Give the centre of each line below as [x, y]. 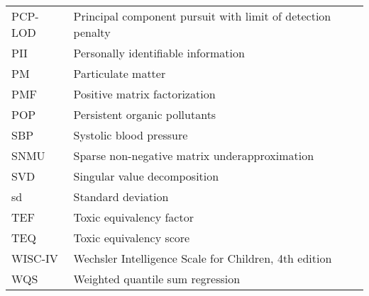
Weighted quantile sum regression [157, 279]
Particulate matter [120, 73]
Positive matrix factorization [144, 94]
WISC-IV [35, 258]
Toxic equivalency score [132, 238]
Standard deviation [121, 197]
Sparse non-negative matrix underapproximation [194, 155]
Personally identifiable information [159, 53]
